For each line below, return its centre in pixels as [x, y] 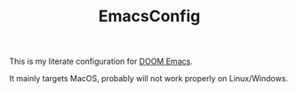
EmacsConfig [149, 16]
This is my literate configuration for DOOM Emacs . [101, 61]
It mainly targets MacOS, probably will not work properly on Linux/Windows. [149, 79]
